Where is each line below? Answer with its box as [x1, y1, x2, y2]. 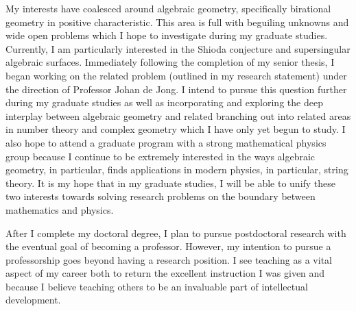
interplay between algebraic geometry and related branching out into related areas [5, 108, 351, 123]
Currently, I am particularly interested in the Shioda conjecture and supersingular [5, 41, 351, 55]
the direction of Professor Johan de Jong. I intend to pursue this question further [5, 82, 347, 96]
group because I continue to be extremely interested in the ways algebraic [5, 149, 316, 163]
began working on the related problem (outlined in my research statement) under [5, 68, 347, 82]
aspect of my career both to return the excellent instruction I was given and [5, 266, 325, 280]
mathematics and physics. [5, 202, 114, 216]
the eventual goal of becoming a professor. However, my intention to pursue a [5, 239, 331, 253]
